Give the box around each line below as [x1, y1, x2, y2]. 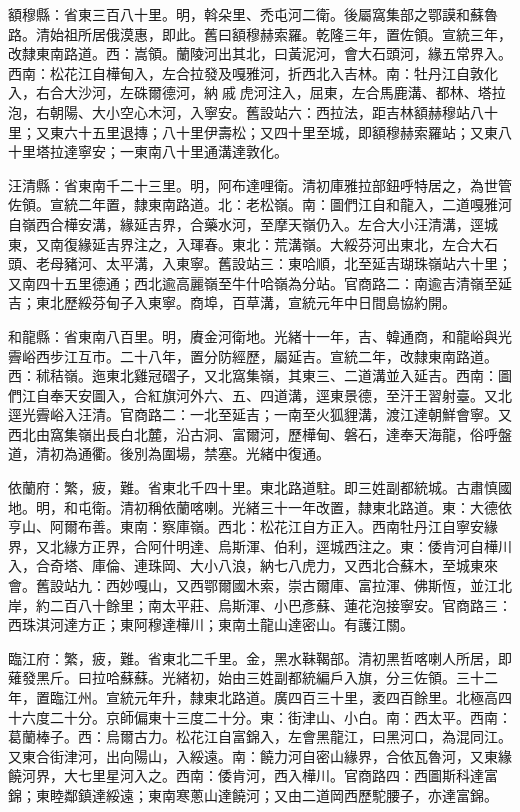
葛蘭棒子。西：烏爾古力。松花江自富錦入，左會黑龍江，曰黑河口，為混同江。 [8, 726, 512, 747]
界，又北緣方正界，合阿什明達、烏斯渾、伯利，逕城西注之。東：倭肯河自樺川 [8, 535, 512, 556]
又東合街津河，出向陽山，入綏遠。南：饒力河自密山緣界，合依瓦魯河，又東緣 [8, 745, 512, 766]
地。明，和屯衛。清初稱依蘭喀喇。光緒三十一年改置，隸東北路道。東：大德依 [8, 496, 512, 517]
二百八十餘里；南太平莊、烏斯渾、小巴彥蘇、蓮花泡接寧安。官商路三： [49, 594, 512, 615]
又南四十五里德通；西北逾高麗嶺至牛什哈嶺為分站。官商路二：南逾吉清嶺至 [8, 272, 498, 293]
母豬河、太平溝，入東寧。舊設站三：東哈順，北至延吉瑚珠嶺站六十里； [49, 253, 512, 274]
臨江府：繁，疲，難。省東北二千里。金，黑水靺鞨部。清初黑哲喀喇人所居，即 [8, 647, 512, 668]
